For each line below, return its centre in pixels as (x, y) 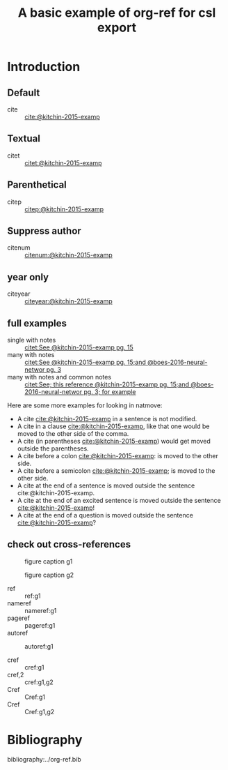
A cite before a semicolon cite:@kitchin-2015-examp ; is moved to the (116, 471)
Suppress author (44, 231)
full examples (37, 323)
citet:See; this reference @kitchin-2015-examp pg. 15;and (107, 384)
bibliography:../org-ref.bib (44, 759)
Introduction (44, 67)
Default (24, 92)
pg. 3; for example (109, 392)
